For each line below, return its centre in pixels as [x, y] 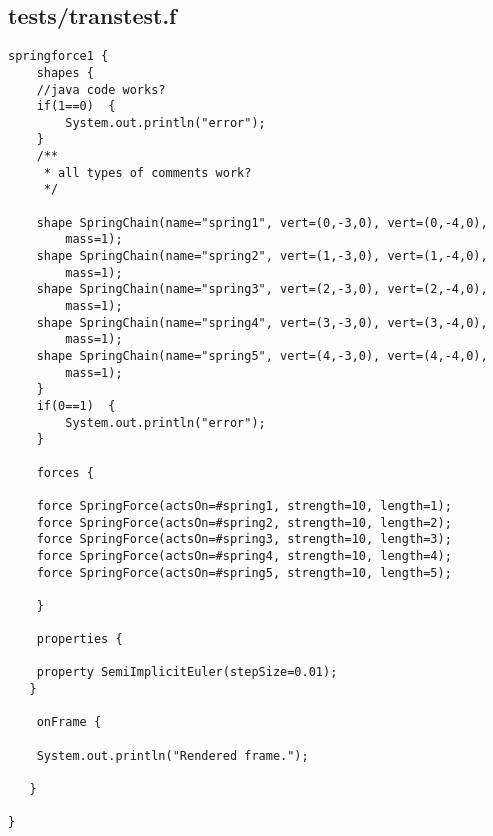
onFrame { [69, 722]
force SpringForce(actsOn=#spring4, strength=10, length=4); [244, 555]
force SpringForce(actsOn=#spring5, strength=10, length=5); [244, 572]
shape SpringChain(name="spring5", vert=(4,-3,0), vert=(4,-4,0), [262, 356]
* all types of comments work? [147, 172]
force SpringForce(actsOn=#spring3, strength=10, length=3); [244, 539]
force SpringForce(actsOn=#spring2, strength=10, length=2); [244, 522]
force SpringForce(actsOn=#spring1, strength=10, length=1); [244, 505]
